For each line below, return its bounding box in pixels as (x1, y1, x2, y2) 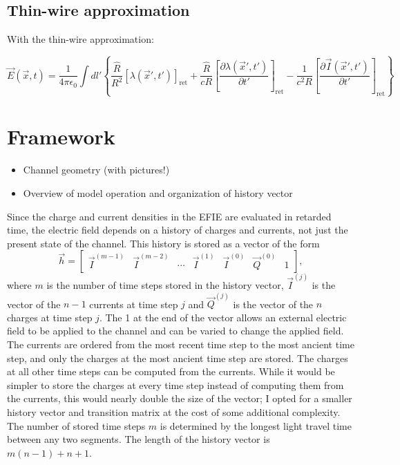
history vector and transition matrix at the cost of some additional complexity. (7, 404, 341, 419)
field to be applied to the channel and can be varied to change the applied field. (7, 323, 344, 338)
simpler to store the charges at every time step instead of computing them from (7, 377, 344, 392)
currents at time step (89, 296, 178, 311)
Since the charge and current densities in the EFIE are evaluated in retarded (7, 209, 332, 223)
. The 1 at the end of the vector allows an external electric (99, 310, 347, 324)
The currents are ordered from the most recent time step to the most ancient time (7, 336, 354, 351)
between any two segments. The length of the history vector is (7, 432, 270, 446)
